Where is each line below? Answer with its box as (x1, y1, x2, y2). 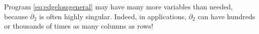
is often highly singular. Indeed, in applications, (39, 11, 187, 21)
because (4, 11, 28, 21)
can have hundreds (197, 11, 255, 21)
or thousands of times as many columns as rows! (4, 21, 153, 31)
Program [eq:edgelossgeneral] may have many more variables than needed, (4, 1, 233, 11)
